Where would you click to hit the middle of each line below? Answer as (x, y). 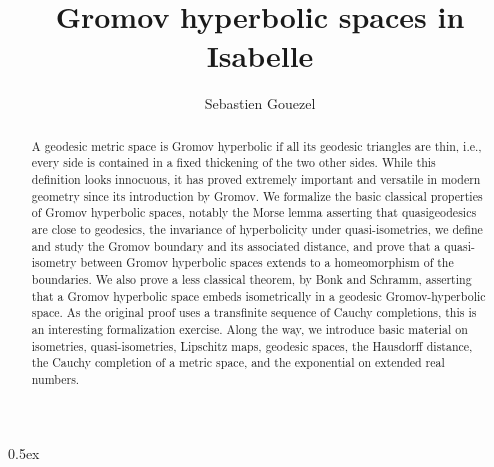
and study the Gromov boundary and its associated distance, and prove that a (236, 245)
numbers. (55, 378)
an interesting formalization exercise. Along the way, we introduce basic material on (249, 328)
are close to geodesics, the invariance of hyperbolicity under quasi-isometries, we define (257, 228)
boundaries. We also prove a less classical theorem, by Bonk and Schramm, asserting (251, 278)
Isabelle (260, 55)
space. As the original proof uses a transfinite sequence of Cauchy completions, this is (254, 312)
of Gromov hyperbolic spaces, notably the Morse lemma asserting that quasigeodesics (254, 212)
